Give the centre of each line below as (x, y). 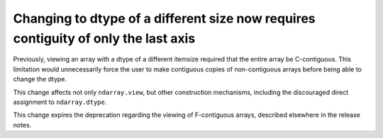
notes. (22, 125)
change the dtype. (40, 79)
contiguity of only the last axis (104, 38)
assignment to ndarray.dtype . (60, 102)
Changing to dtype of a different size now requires (164, 18)
